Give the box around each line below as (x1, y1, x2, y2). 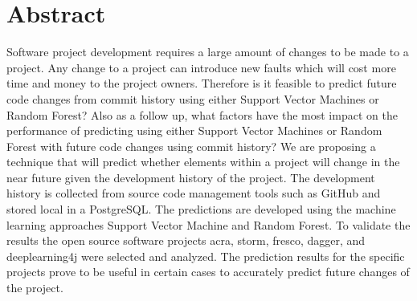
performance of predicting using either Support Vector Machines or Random (6, 122, 382, 139)
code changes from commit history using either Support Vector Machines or (6, 90, 379, 107)
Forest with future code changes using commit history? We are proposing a (6, 137, 376, 154)
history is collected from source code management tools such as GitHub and (6, 185, 381, 201)
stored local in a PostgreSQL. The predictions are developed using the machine (6, 201, 396, 218)
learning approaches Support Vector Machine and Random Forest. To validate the (6, 216, 411, 233)
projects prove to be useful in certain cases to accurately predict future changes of (6, 263, 410, 280)
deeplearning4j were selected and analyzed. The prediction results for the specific (6, 247, 405, 264)
